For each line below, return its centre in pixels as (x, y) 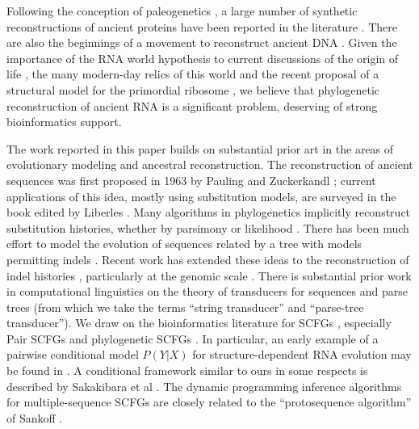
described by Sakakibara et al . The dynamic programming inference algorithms (204, 386)
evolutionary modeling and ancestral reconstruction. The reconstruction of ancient (210, 164)
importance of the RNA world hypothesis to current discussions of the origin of (203, 58)
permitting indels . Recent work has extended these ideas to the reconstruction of (208, 259)
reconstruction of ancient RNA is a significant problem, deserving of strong (192, 105)
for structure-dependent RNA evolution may (302, 354)
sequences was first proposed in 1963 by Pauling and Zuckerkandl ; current (191, 180)
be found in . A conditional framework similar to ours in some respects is (187, 370)
